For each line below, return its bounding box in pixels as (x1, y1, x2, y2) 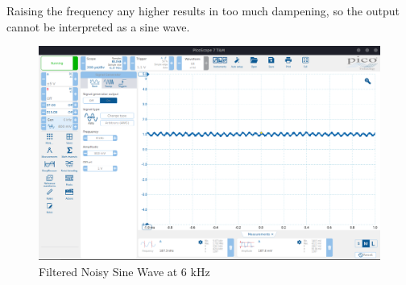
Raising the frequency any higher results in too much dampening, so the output (6, 2, 400, 19)
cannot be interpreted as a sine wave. (6, 18, 190, 35)
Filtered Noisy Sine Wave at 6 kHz (39, 263, 210, 280)
